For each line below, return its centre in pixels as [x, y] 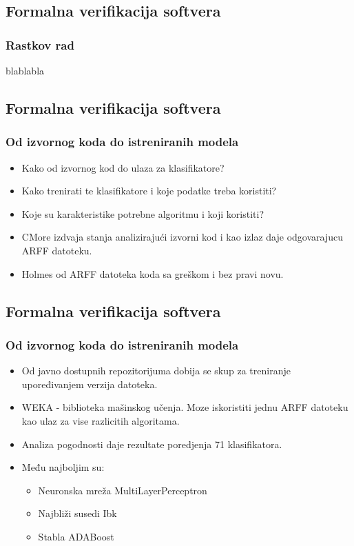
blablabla [25, 70]
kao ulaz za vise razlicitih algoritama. [101, 420]
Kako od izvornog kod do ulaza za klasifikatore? [123, 167]
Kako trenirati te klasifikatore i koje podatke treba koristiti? [149, 191]
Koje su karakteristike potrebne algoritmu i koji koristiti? [143, 213]
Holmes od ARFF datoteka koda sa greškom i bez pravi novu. [153, 273]
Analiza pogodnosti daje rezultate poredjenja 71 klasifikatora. [152, 444]
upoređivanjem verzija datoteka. [90, 384]
